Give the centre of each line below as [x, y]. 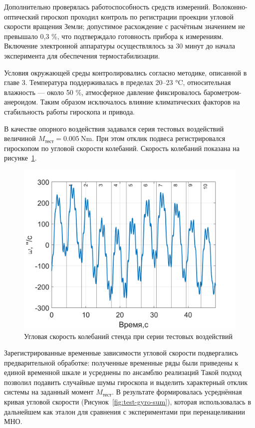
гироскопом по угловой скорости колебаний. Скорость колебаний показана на [122, 148]
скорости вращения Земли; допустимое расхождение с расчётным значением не [125, 26]
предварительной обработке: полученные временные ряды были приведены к [121, 362]
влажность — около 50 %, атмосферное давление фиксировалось [103, 92]
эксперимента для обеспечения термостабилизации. [82, 55]
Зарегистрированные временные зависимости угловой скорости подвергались [121, 353]
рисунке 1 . [20, 158]
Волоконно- [230, 6]
